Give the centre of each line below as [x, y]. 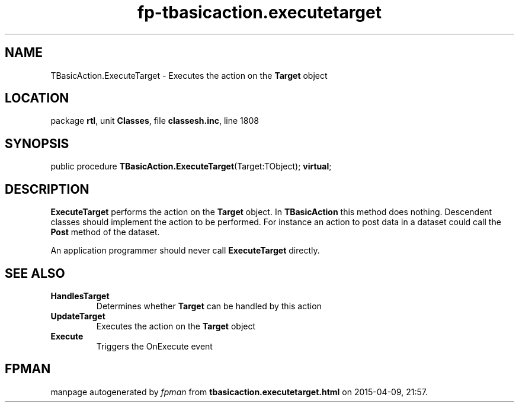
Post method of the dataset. [105, 232]
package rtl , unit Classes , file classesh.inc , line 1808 [155, 121]
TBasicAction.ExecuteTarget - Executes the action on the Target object [189, 75]
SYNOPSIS [37, 143]
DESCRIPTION [47, 189]
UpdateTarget [78, 316]
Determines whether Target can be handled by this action [209, 306]
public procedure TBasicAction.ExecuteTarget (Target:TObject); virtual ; [191, 166]
